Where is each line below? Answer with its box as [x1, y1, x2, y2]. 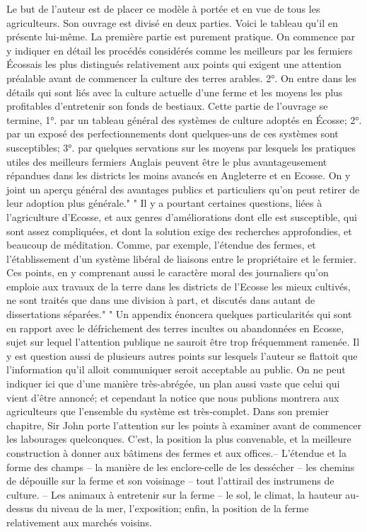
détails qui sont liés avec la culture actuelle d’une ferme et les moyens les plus [6, 84, 343, 99]
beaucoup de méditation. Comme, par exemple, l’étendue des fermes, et [6, 237, 316, 252]
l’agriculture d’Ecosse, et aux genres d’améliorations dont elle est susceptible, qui [6, 209, 357, 224]
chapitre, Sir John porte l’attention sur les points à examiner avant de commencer [6, 417, 361, 432]
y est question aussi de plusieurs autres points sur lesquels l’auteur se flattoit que [6, 348, 358, 363]
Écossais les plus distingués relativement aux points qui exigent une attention [6, 57, 342, 72]
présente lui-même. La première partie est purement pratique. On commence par [6, 29, 356, 44]
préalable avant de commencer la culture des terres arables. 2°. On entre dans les [6, 70, 357, 85]
